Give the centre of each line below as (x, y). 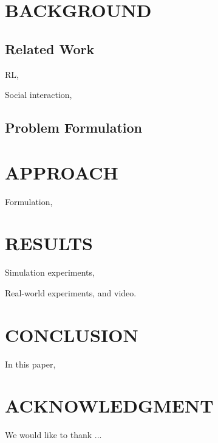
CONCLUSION (72, 334)
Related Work (50, 48)
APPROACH (62, 172)
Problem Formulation (73, 127)
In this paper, (30, 364)
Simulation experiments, (50, 272)
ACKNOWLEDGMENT (109, 406)
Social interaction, (39, 95)
